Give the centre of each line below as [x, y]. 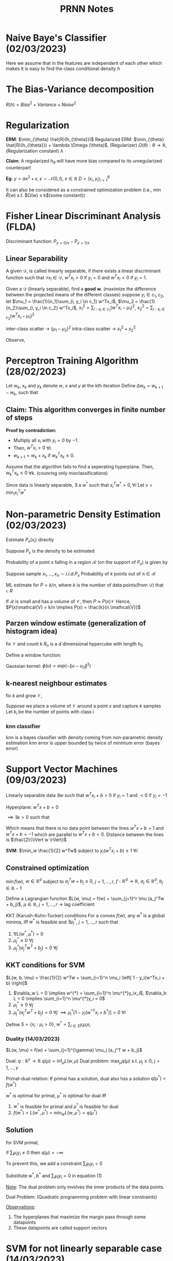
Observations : [21, 1206]
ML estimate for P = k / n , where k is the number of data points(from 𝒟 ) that [85, 585]
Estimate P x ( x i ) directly [30, 540]
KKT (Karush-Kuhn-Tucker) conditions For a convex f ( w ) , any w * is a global [85, 915]
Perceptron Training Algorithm [72, 360]
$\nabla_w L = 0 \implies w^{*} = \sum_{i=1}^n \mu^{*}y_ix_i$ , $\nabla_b [90, 993]
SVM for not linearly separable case [84, 1248]
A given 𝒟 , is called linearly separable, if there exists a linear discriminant [83, 271]
